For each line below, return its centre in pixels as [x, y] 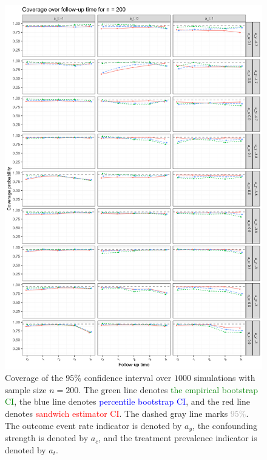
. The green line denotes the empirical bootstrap [168, 389]
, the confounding [225, 425]
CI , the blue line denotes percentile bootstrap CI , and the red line [127, 401]
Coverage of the [34, 378]
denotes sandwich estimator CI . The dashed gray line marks [117, 414]
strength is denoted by [47, 438]
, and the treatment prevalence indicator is [178, 438]
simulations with [225, 378]
